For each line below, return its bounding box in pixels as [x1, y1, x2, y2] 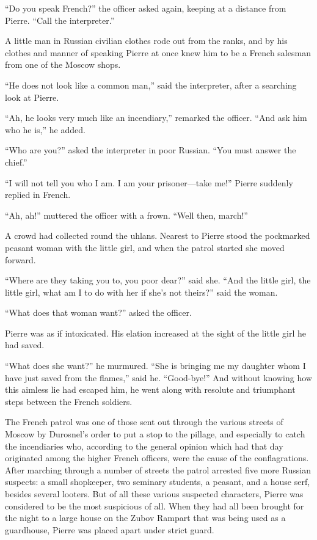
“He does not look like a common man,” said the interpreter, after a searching [5, 78, 297, 91]
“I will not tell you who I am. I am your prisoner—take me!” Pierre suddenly [5, 176, 293, 189]
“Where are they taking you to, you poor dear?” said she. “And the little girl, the [5, 274, 311, 286]
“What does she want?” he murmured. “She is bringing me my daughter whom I [5, 359, 306, 372]
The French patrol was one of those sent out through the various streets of [5, 415, 283, 428]
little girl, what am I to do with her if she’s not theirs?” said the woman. [5, 285, 278, 298]
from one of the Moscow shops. [5, 58, 121, 71]
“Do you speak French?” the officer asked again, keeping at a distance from [5, 2, 286, 14]
